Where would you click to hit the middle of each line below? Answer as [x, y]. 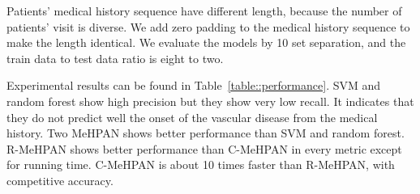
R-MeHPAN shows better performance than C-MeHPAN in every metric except [204, 148]
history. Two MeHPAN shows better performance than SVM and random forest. [206, 133]
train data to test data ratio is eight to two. [115, 58]
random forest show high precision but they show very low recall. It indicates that [210, 101]
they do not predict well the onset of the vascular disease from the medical [192, 117]
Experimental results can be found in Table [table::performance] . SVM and [194, 85]
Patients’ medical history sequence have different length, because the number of [204, 11]
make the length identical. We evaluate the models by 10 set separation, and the [206, 42]
